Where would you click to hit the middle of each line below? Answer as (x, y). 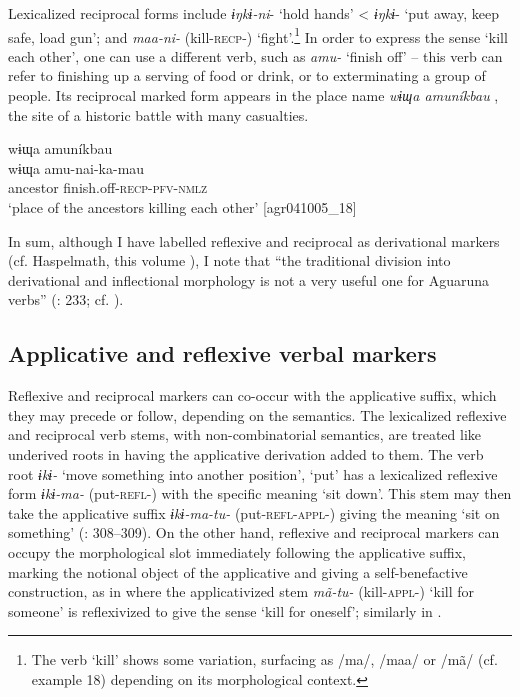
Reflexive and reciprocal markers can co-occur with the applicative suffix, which (252, 395)
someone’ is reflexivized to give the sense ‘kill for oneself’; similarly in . (225, 610)
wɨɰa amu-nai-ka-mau (76, 167)
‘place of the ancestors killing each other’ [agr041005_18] (182, 207)
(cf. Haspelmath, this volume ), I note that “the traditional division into (229, 260)
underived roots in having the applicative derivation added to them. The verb (246, 453)
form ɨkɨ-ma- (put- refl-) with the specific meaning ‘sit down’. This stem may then (260, 493)
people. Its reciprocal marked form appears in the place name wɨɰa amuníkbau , (253, 95)
